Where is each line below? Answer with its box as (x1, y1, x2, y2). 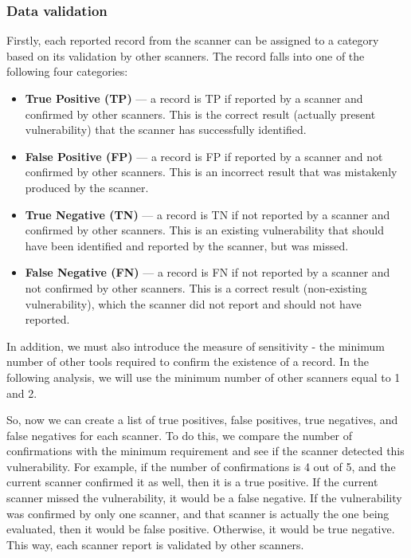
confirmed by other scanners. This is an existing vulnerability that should (25, 222, 385, 238)
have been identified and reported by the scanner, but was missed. (25, 237, 349, 253)
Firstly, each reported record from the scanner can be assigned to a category (6, 32, 379, 49)
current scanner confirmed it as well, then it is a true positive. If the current (6, 474, 378, 490)
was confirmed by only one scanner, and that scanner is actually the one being (6, 505, 389, 521)
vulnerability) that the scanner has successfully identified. (25, 121, 307, 138)
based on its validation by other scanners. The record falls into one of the (6, 47, 365, 64)
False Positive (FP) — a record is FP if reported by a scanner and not (25, 147, 383, 164)
